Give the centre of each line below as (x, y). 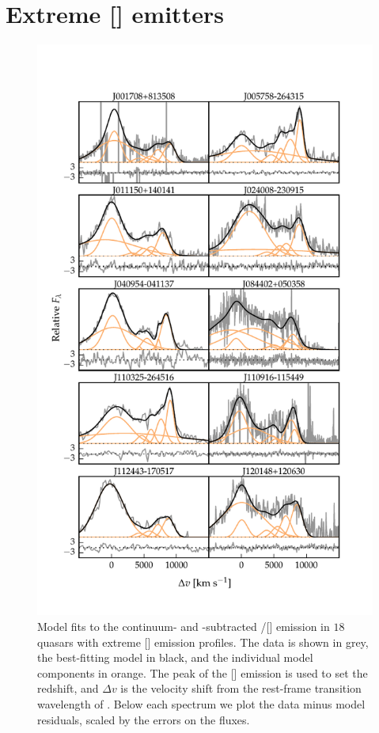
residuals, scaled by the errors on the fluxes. (144, 719)
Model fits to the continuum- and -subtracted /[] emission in (184, 626)
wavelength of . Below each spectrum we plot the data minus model (201, 703)
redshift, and (68, 688)
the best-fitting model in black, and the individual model (175, 657)
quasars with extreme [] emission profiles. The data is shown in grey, (203, 642)
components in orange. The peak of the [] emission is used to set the (203, 672)
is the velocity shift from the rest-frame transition (241, 688)
